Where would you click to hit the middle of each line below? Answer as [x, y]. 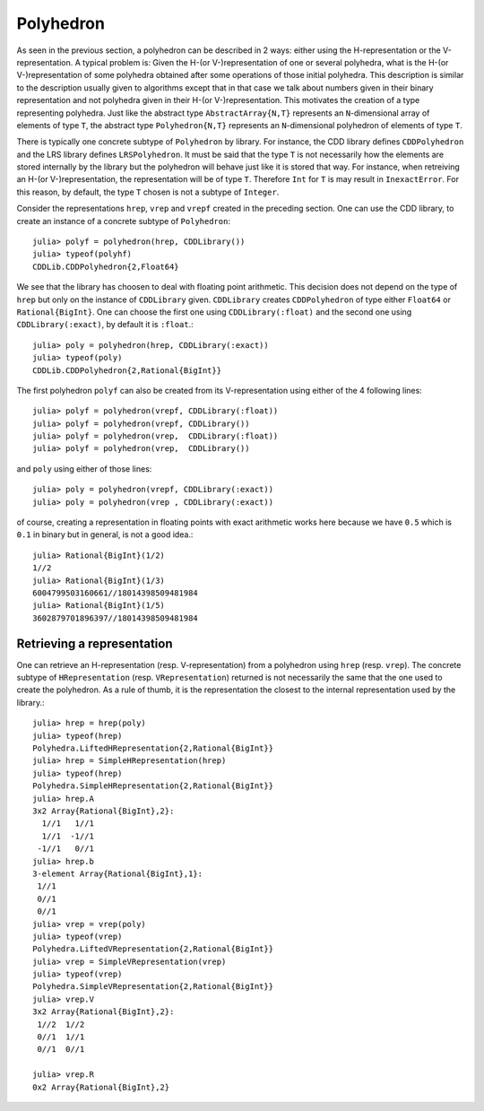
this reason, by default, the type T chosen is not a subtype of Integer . [148, 192]
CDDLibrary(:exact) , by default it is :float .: [105, 325]
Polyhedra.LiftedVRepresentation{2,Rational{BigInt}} [153, 949]
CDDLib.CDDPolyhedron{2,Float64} [106, 266]
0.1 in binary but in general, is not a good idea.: [105, 534]
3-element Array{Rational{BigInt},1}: [118, 873]
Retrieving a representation [95, 643]
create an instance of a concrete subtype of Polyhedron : [123, 221]
